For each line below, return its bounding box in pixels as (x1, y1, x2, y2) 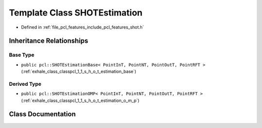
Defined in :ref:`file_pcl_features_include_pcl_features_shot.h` (21, 24, 144, 30)
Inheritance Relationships (9, 37, 88, 45)
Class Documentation (9, 110, 76, 118)
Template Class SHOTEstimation (9, 7, 143, 18)
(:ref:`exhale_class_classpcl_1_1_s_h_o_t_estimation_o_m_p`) (21, 97, 140, 103)
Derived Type (9, 80, 41, 87)
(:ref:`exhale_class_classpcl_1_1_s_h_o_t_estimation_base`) (21, 68, 137, 75)
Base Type (9, 51, 34, 58)
